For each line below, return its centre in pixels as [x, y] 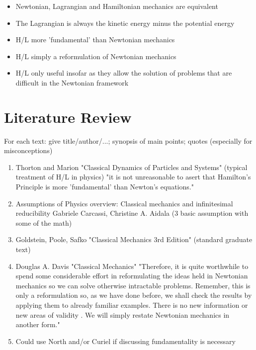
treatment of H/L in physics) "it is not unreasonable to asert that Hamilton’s [133, 177]
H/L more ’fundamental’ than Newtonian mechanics [95, 40]
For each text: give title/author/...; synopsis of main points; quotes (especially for [128, 140]
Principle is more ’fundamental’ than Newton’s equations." [105, 187]
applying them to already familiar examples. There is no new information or [132, 305]
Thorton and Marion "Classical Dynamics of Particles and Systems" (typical [131, 167]
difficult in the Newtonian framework [72, 82]
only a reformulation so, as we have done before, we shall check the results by [134, 295]
